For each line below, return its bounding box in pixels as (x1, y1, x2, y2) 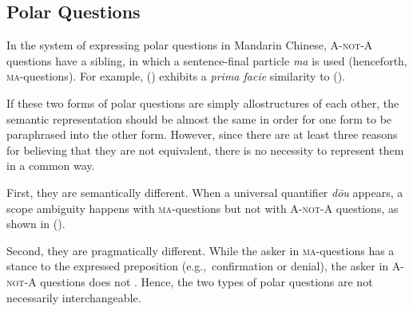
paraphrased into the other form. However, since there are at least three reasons (6, 126, 398, 143)
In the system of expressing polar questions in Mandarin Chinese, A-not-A (6, 37, 373, 53)
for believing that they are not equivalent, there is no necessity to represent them (6, 141, 404, 158)
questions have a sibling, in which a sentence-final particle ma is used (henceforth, (6, 52, 407, 69)
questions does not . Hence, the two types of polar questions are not (40, 273, 373, 289)
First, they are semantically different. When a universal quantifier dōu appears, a (6, 183, 403, 200)
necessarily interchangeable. (6, 289, 141, 305)
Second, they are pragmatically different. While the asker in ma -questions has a (6, 242, 395, 258)
